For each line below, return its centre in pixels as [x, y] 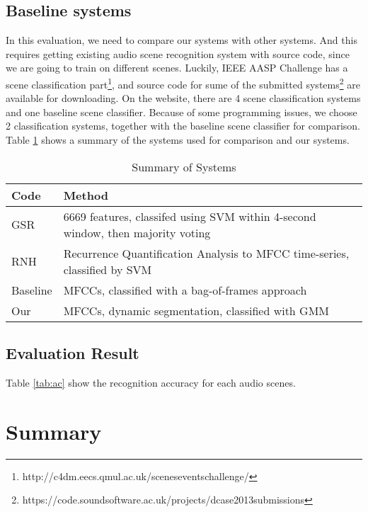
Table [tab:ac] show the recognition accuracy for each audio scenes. [151, 382]
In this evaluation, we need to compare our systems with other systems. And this [182, 40]
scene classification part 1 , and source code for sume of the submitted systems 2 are [183, 83]
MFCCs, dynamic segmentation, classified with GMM [196, 310]
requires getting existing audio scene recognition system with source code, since [178, 53]
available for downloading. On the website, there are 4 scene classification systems [183, 98]
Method [86, 195]
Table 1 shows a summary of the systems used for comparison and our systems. [178, 140]
